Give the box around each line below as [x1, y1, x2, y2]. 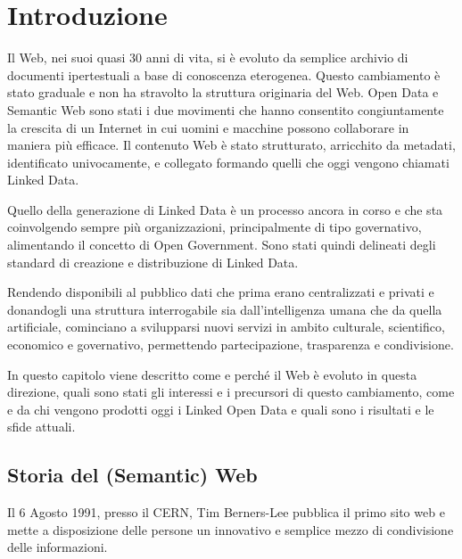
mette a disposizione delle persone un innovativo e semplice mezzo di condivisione [7, 520, 454, 538]
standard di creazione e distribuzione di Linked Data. [7, 252, 299, 271]
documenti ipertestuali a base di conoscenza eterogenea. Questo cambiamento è [7, 65, 441, 84]
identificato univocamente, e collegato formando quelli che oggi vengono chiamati [7, 152, 450, 171]
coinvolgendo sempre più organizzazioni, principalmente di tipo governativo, [7, 218, 422, 236]
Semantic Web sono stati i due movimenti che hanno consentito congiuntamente [7, 100, 444, 119]
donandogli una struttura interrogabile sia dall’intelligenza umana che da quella [7, 300, 442, 318]
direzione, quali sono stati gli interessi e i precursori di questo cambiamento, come [7, 382, 455, 401]
